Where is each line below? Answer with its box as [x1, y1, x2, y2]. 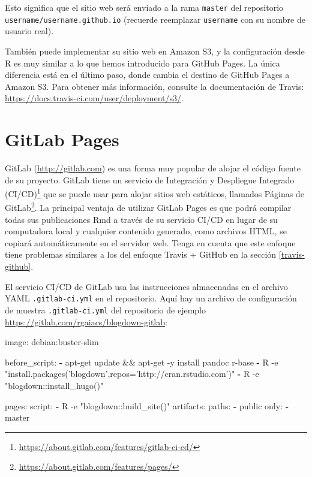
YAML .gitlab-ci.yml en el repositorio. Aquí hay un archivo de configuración [5, 292, 297, 304]
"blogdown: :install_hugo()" [5, 379, 104, 391]
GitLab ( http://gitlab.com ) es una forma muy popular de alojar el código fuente [5, 162, 301, 174]
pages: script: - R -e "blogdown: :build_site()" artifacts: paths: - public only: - [5, 399, 289, 412]
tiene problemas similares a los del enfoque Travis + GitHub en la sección [5, 248, 277, 261]
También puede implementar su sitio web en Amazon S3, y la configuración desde [5, 44, 305, 57]
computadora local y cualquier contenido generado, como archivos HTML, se [5, 225, 287, 237]
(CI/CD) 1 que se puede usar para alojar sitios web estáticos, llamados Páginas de [5, 186, 304, 200]
